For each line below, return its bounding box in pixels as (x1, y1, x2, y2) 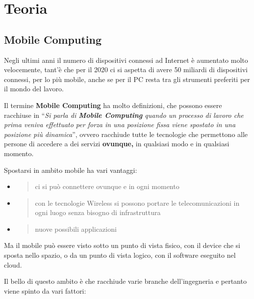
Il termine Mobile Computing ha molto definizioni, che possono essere (4, 100, 222, 110)
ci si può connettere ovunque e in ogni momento (35, 181, 179, 191)
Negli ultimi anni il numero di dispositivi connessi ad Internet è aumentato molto (4, 54, 248, 65)
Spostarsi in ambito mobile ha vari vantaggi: (4, 164, 137, 175)
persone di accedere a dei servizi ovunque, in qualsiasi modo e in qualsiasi (4, 138, 229, 149)
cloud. (4, 259, 22, 270)
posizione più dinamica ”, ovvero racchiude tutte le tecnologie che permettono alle (4, 129, 248, 139)
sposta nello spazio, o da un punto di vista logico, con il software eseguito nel (4, 250, 236, 260)
